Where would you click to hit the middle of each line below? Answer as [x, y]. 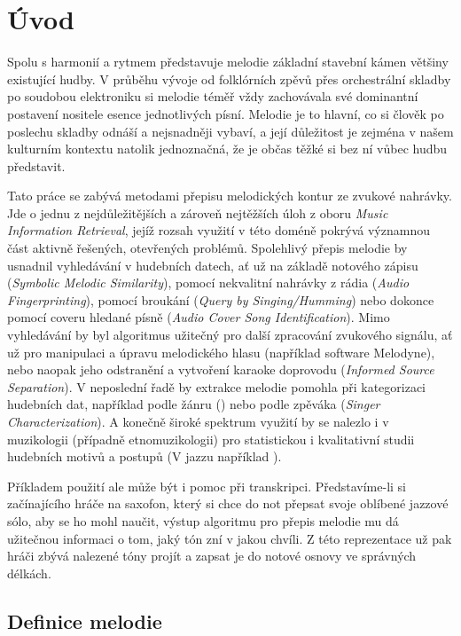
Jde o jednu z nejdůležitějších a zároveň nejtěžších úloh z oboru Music [198, 212]
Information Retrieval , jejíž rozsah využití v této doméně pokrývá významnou [219, 230]
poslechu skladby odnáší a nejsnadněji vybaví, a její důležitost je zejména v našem [230, 131]
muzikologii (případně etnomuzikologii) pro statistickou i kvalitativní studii [211, 439]
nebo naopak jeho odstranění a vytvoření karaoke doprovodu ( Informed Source [221, 369]
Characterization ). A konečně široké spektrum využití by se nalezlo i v [198, 421]
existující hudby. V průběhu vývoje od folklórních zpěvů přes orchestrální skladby [229, 79]
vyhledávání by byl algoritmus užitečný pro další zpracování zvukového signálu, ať [230, 335]
